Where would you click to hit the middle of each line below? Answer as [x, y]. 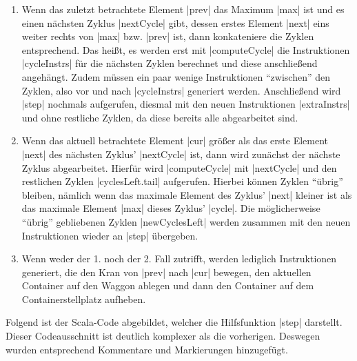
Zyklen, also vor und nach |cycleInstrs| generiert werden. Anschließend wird [181, 90]
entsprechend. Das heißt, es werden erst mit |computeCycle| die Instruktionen [186, 49]
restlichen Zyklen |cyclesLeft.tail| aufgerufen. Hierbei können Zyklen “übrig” [182, 181]
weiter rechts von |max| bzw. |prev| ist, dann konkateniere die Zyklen [168, 36]
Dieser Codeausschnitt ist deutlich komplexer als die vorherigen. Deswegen [163, 336]
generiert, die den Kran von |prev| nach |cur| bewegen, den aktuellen [166, 272]
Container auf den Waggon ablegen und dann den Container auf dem [168, 285]
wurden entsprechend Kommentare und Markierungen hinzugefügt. [147, 349]
